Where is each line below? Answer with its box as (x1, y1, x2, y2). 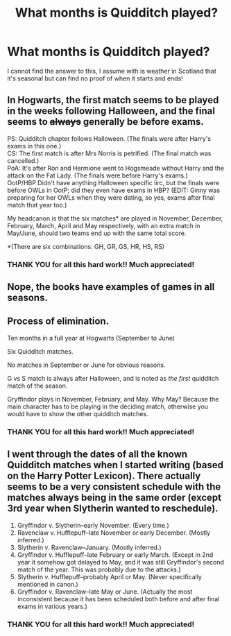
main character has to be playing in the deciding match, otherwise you (7, 402, 209, 411)
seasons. (7, 292, 49, 304)
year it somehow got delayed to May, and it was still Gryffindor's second (17, 558, 224, 566)
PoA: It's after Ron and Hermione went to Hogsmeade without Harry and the (7, 164, 224, 172)
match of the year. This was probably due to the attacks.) (17, 565, 182, 574)
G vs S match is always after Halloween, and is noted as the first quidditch (7, 374, 219, 382)
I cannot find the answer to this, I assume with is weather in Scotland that (7, 67, 216, 75)
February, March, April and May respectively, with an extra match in (7, 221, 200, 230)
